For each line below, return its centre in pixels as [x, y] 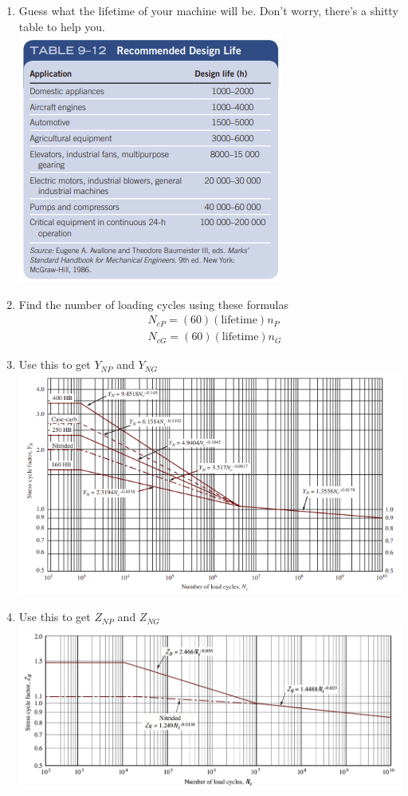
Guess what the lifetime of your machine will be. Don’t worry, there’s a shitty [208, 10]
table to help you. [62, 26]
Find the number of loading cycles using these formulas [153, 304]
